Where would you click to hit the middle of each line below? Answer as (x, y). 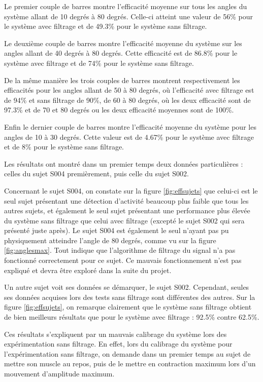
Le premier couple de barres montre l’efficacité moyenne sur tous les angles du (126, 6)
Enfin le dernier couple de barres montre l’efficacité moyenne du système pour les (130, 126)
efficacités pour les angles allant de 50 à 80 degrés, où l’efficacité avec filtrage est (129, 90)
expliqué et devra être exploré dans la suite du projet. (88, 270)
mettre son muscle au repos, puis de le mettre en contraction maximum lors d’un (130, 364)
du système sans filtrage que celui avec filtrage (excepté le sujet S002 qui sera (124, 220)
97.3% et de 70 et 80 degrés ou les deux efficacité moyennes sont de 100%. (119, 110)
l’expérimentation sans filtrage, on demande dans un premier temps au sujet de (127, 353)
